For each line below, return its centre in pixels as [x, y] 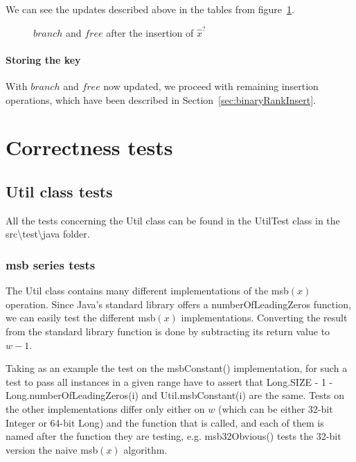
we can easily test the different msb [81, 318]
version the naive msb [52, 449]
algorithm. [145, 449]
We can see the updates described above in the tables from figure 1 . [150, 9]
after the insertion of [150, 32]
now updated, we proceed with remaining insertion [211, 86]
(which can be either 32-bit [275, 408]
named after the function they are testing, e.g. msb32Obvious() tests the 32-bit [173, 436]
